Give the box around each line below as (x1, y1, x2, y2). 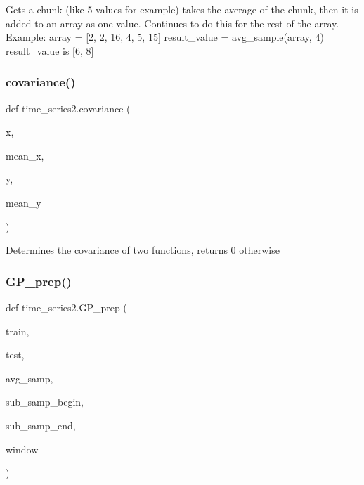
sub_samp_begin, (6, 394, 84, 409)
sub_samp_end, (6, 418, 76, 432)
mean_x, (6, 148, 44, 162)
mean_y (6, 195, 41, 209)
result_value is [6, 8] (6, 43, 94, 58)
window (6, 441, 39, 456)
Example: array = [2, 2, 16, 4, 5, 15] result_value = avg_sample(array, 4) (6, 30, 324, 44)
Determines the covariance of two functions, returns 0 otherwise (6, 242, 280, 257)
